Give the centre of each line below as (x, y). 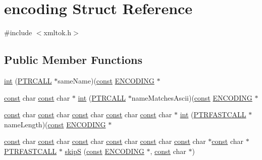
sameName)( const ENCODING (106, 80)
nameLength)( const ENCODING (55, 124)
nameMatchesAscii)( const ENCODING (192, 97)
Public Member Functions (73, 60)
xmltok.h (58, 32)
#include (18, 32)
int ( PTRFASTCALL (213, 114)
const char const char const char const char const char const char (105, 141)
